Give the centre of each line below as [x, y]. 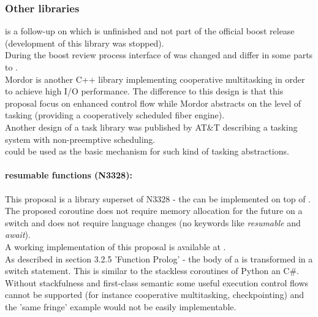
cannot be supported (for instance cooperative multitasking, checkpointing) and [155, 295]
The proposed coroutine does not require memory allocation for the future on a [154, 211]
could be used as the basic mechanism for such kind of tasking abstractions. [147, 151]
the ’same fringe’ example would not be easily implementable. [121, 306]
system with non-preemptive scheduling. [80, 139]
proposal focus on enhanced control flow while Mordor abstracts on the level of [153, 103]
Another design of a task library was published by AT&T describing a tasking [151, 127]
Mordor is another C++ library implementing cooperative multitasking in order [155, 79]
